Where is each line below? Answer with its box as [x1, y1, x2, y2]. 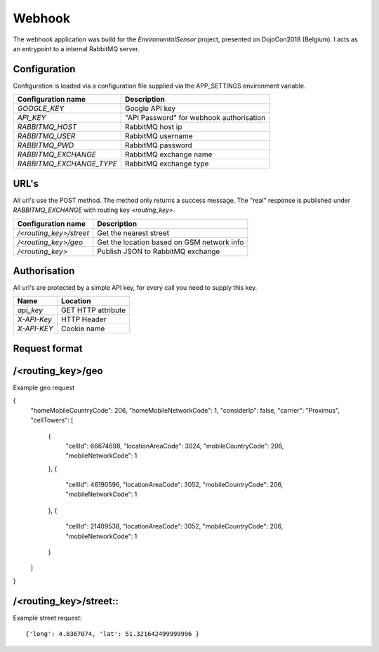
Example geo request [13, 383, 75, 392]
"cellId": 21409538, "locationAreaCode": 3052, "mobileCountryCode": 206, [65, 522, 284, 531]
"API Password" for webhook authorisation [124, 113, 266, 123]
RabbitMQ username [124, 131, 193, 141]
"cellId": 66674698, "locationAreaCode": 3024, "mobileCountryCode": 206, [65, 441, 284, 450]
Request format [13, 342, 83, 354]
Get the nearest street [97, 228, 170, 238]
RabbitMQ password [124, 140, 192, 150]
